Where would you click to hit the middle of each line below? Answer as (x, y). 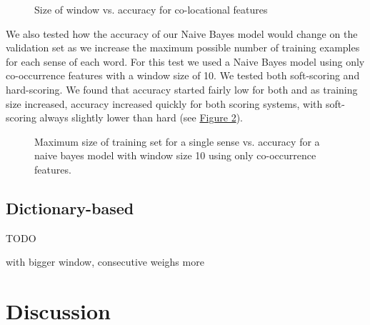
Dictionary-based (70, 207)
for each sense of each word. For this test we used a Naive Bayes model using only (185, 61)
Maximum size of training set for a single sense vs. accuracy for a (177, 141)
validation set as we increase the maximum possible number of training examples (183, 47)
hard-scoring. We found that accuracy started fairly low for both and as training (182, 89)
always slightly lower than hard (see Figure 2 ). (141, 117)
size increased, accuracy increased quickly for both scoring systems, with (164, 103)
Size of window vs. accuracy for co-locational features (151, 9)
